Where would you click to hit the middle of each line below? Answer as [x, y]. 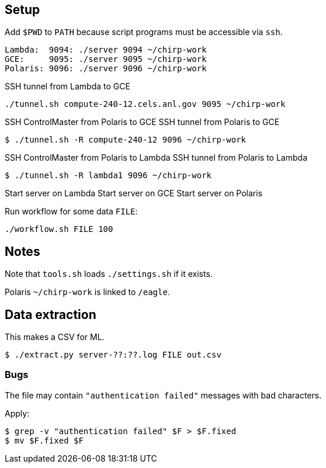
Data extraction [51, 314]
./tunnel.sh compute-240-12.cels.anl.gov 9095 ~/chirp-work [145, 104]
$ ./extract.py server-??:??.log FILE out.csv [113, 355]
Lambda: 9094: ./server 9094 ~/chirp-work [106, 50]
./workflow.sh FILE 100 [59, 229]
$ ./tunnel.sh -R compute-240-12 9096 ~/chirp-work [126, 140]
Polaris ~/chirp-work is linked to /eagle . [87, 292]
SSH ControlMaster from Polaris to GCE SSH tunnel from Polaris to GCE [142, 122]
